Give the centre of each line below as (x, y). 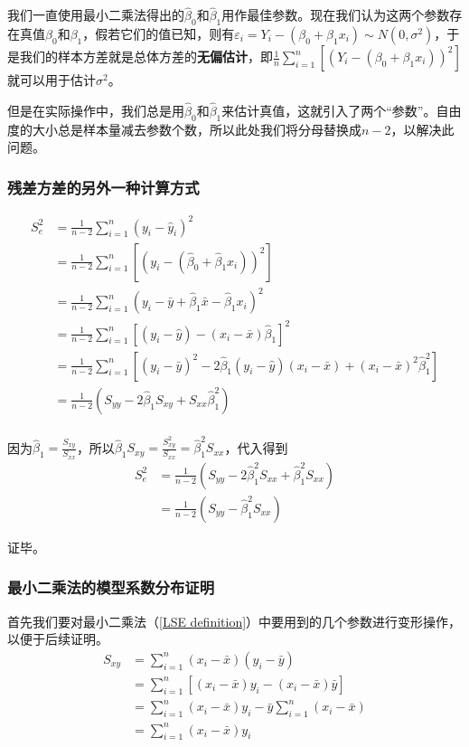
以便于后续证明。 (58, 639)
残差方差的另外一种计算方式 (103, 187)
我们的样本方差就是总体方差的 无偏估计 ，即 (146, 57)
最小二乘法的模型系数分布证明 (111, 587)
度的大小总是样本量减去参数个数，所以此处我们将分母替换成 (184, 129)
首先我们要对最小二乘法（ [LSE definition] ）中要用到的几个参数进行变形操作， (234, 621)
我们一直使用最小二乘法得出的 (96, 15)
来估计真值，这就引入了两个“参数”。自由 (342, 110)
